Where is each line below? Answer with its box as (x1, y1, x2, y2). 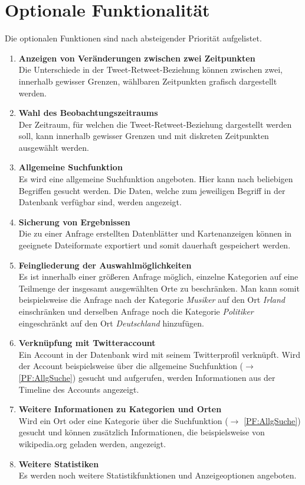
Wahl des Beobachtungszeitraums (18, 106, 158, 119)
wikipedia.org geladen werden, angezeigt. (18, 437, 166, 450)
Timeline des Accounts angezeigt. (18, 383, 139, 395)
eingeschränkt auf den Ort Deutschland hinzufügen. (18, 316, 204, 329)
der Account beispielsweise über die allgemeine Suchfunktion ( (18, 360, 244, 372)
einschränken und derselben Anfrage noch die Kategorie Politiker (18, 305, 254, 317)
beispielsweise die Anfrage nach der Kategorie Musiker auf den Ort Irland (18, 293, 285, 306)
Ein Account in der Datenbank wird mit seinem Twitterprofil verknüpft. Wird (18, 348, 300, 360)
